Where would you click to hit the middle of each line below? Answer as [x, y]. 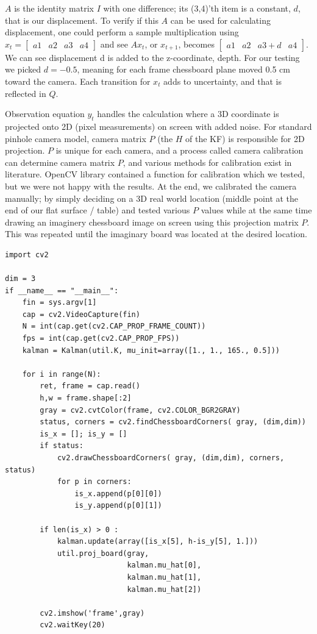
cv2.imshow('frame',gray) [92, 613]
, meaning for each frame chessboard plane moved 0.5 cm [183, 69]
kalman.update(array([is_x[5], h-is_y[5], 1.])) [158, 542]
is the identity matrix [54, 8]
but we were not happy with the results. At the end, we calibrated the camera [151, 186]
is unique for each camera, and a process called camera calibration [180, 150]
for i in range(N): [62, 374]
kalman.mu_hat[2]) [164, 589]
